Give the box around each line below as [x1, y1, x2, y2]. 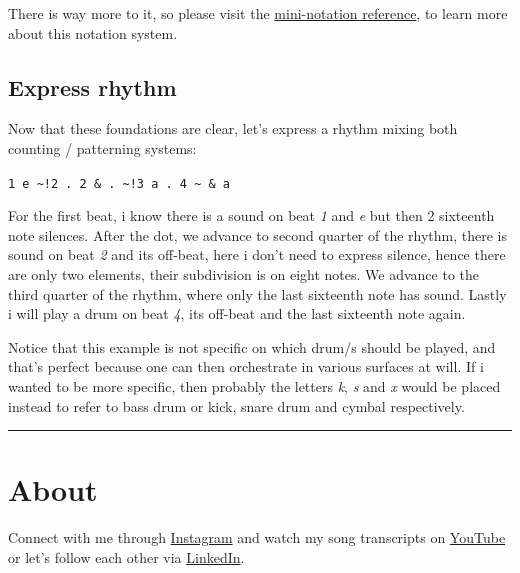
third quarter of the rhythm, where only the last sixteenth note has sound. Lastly [8, 283, 507, 304]
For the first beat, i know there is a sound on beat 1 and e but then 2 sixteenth [8, 205, 495, 226]
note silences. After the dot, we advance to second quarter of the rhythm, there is [8, 224, 508, 245]
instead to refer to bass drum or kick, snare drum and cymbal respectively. [8, 395, 465, 416]
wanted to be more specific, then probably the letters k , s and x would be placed [8, 375, 501, 396]
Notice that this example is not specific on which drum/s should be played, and [8, 336, 496, 357]
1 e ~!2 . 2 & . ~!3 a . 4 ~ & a [8, 176, 230, 191]
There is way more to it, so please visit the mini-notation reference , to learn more [8, 3, 508, 23]
